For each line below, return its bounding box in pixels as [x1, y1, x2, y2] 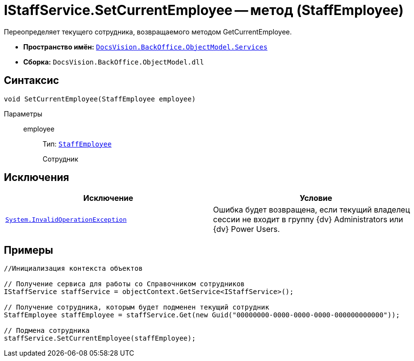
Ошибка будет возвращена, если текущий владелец [213, 205, 410, 215]
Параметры [4, 109, 43, 118]
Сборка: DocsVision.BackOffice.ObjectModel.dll [23, 57, 204, 66]
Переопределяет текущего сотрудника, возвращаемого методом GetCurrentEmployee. [4, 27, 292, 36]
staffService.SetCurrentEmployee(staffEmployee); [4, 334, 196, 343]
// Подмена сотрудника [4, 327, 90, 335]
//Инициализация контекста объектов [4, 264, 143, 273]
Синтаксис [4, 74, 59, 87]
